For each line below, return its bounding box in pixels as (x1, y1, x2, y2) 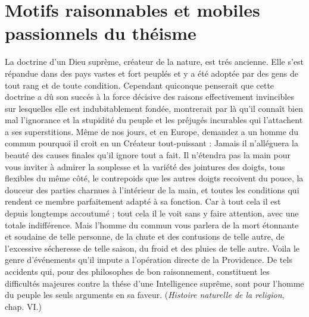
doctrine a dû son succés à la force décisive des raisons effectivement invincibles (5, 90, 294, 103)
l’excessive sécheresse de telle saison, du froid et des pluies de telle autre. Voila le (5, 241, 299, 254)
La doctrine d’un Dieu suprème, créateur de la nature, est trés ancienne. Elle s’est (5, 55, 304, 68)
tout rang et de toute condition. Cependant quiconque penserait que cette (5, 79, 274, 91)
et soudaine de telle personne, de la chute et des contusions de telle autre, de (5, 230, 285, 243)
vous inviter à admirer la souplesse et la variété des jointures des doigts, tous (5, 160, 285, 172)
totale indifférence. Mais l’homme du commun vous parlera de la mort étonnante (5, 218, 299, 231)
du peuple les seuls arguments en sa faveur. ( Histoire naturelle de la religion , (5, 288, 285, 301)
